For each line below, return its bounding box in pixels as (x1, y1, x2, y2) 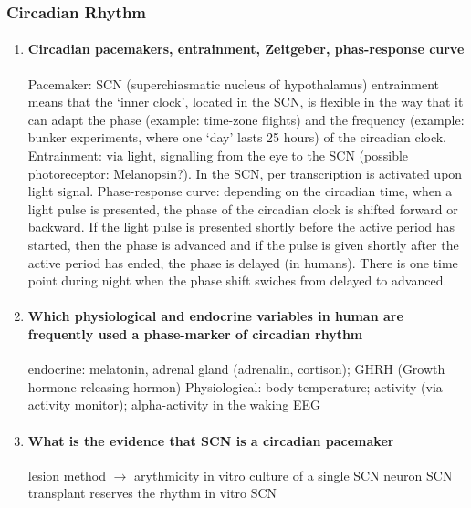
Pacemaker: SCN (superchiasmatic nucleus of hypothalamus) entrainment (27, 74, 439, 93)
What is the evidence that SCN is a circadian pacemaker (27, 430, 394, 450)
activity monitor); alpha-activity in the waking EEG (27, 395, 321, 414)
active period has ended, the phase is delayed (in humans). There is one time (27, 253, 458, 272)
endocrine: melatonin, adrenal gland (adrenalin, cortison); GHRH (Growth (27, 359, 445, 378)
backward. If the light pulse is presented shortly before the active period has (27, 217, 455, 236)
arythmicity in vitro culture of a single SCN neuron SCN (134, 465, 453, 484)
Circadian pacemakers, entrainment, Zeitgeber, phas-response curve (27, 39, 465, 58)
